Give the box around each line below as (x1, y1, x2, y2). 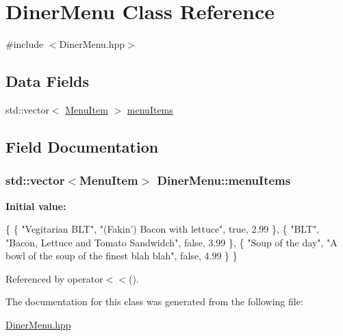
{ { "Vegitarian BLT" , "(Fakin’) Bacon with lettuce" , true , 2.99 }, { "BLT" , (5, 222, 320, 236)
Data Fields (5, 70, 90, 92)
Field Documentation (5, 135, 159, 157)
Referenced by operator (5, 271, 103, 285)
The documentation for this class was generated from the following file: (5, 294, 303, 309)
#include (5, 37, 44, 51)
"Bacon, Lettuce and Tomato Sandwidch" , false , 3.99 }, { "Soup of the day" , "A (5, 235, 338, 249)
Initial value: (5, 198, 66, 213)
